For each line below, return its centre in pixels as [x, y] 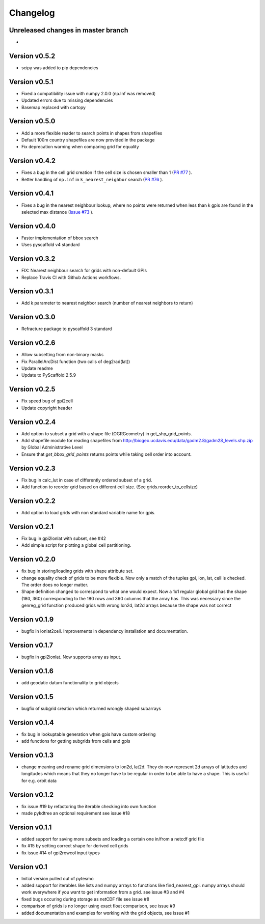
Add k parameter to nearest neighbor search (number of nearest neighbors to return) [107, 303]
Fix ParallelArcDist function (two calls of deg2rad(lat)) [76, 362]
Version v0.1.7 [31, 645]
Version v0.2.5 [32, 389]
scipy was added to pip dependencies [60, 68]
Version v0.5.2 [32, 56]
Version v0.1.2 [31, 795]
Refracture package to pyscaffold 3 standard [67, 329]
